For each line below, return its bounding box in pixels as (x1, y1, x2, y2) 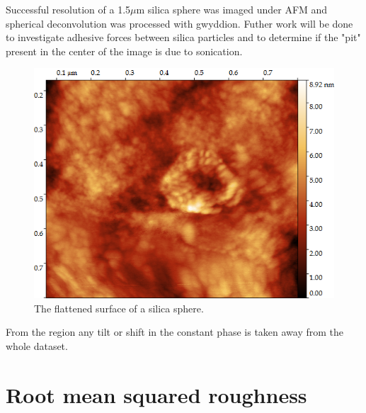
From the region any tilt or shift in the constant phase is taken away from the (6, 324, 344, 339)
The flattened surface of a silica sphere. (34, 300, 204, 315)
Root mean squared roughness (6, 380, 307, 409)
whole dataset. (6, 338, 68, 353)
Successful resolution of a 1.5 (6, 2, 131, 16)
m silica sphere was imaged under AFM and (136, 2, 328, 16)
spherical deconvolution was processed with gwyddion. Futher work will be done (6, 16, 353, 30)
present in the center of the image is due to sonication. (6, 43, 243, 58)
